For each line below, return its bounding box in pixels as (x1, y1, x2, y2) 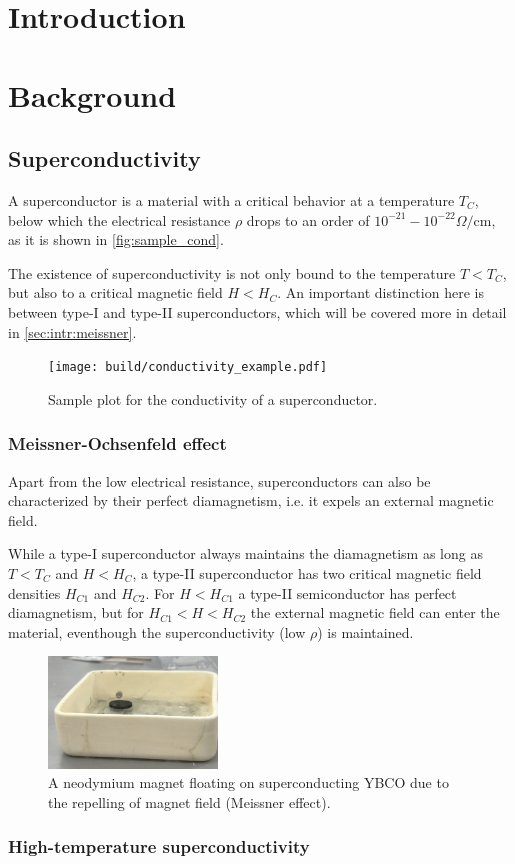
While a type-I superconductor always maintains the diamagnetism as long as (8, 543, 483, 564)
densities (8, 582, 61, 603)
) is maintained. (317, 621, 414, 642)
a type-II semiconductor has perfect (238, 582, 457, 603)
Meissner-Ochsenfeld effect (8, 431, 227, 456)
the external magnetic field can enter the (250, 602, 500, 623)
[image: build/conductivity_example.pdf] (48, 360, 328, 375)
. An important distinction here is (277, 282, 484, 303)
